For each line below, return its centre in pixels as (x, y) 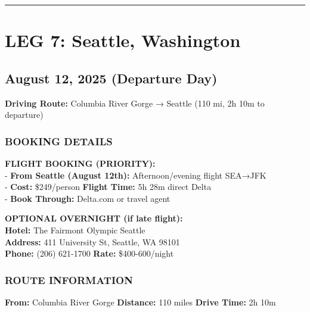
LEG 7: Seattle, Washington (123, 40)
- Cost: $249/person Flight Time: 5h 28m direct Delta (108, 187)
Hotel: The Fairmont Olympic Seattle (75, 230)
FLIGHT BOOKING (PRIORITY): (80, 163)
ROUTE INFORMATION (69, 280)
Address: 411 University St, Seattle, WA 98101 (92, 241)
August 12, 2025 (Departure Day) (111, 78)
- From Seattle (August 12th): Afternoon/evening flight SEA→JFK (136, 175)
